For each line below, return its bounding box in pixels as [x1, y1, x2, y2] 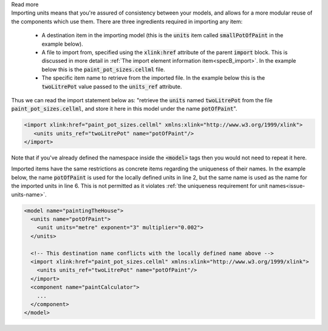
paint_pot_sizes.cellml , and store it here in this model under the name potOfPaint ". [11, 105, 237, 113]
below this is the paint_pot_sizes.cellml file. [41, 66, 165, 73]
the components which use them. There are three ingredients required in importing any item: [11, 18, 243, 25]
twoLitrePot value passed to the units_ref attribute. [41, 83, 182, 90]
